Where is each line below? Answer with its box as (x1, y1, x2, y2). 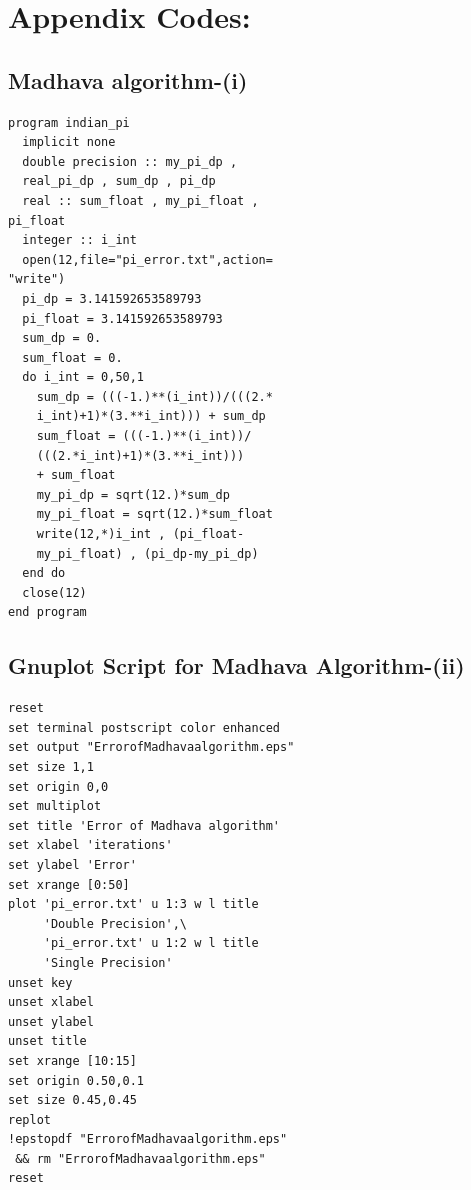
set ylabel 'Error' (8, 857, 137, 872)
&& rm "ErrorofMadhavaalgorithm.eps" (15, 1151, 266, 1166)
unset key (8, 975, 73, 990)
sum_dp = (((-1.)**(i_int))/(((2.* (36, 389, 273, 404)
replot (8, 1112, 51, 1127)
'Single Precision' (43, 955, 173, 970)
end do (22, 566, 66, 581)
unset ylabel (8, 1014, 94, 1029)
